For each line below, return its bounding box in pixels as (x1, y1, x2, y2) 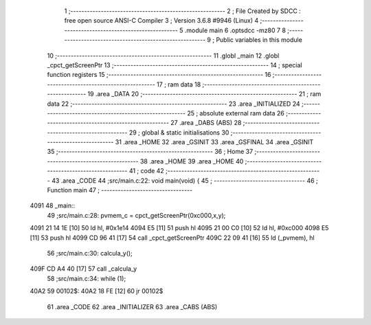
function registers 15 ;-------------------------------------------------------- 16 (47, 71, 271, 79)
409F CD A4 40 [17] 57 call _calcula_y (30, 265, 137, 273)
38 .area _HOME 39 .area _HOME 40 (139, 157, 244, 165)
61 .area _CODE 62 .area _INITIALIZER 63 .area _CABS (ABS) (47, 302, 218, 311)
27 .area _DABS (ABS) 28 (170, 119, 242, 127)
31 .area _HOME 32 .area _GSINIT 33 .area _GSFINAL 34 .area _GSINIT (115, 138, 314, 146)
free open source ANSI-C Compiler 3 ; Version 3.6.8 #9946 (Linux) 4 (64, 16, 259, 25)
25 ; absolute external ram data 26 (186, 109, 285, 117)
